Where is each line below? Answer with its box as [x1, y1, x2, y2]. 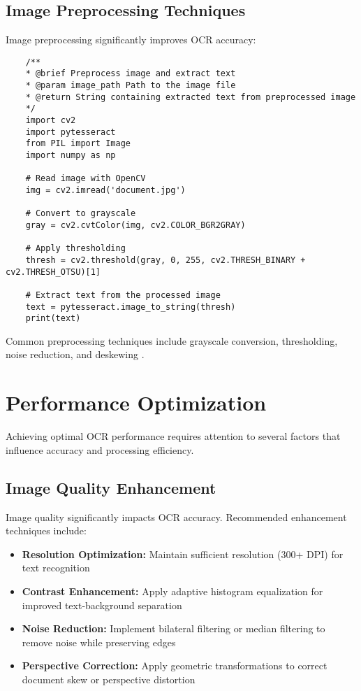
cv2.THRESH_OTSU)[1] [6, 266, 101, 277]
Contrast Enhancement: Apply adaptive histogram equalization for [22, 583, 323, 598]
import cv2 [25, 115, 76, 126]
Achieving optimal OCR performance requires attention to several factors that [6, 429, 341, 443]
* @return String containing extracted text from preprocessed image [25, 92, 356, 102]
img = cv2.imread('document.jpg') [25, 185, 186, 196]
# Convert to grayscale [25, 208, 136, 219]
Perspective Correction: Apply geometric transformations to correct [22, 658, 327, 673]
